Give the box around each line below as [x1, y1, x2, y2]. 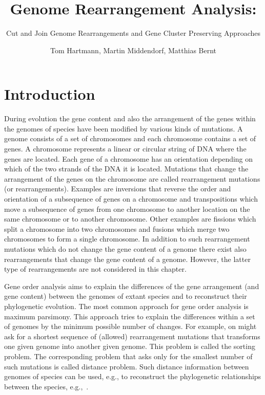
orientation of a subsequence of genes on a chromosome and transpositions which [4, 193, 258, 204]
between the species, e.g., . [4, 381, 89, 391]
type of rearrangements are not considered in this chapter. [4, 264, 187, 274]
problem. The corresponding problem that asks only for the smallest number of [4, 350, 253, 361]
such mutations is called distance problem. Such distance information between [4, 361, 249, 371]
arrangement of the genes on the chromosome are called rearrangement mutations [4, 173, 260, 184]
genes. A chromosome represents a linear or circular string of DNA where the [4, 143, 247, 154]
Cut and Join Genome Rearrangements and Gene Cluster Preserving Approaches [6, 28, 260, 38]
